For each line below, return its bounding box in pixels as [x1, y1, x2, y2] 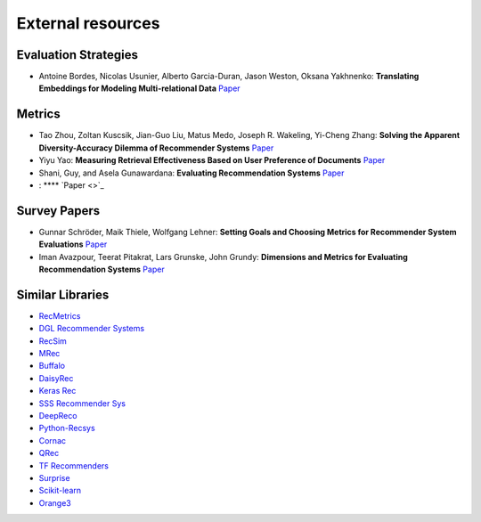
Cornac [38, 435, 67, 445]
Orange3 [38, 497, 71, 508]
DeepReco [38, 411, 77, 421]
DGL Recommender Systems [38, 323, 145, 334]
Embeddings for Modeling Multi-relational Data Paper [38, 83, 240, 94]
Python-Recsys [38, 423, 95, 434]
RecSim [38, 335, 67, 347]
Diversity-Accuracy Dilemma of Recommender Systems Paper [38, 143, 274, 153]
